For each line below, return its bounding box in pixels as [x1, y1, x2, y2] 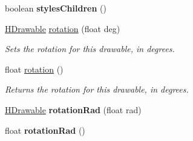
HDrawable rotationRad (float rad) [5, 103, 142, 116]
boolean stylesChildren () [5, 2, 106, 14]
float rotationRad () [5, 123, 85, 136]
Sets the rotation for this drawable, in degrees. [5, 42, 175, 55]
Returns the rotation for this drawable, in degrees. [5, 83, 189, 96]
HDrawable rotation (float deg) [5, 22, 120, 34]
